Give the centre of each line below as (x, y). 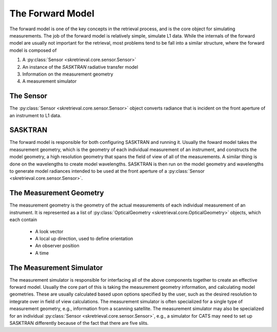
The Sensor (28, 96)
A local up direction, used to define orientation (84, 238)
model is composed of (33, 50)
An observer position (57, 246)
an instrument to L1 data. (35, 115)
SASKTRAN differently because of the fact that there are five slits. (79, 323)
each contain (23, 220)
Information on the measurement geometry (68, 74)
